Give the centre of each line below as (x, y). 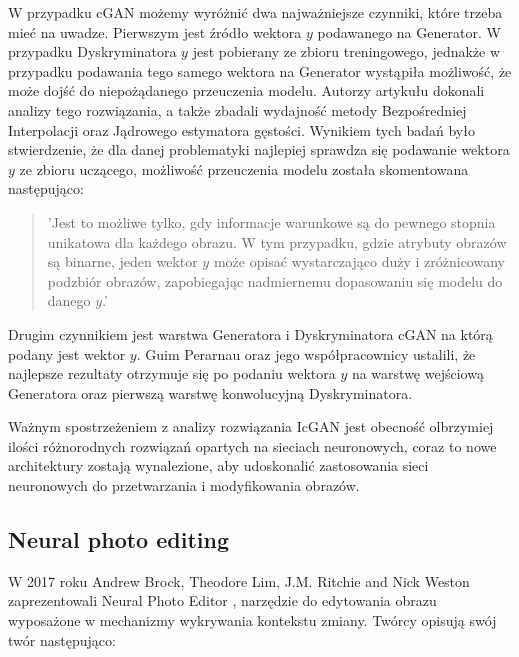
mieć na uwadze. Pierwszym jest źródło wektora (155, 31)
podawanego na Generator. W (409, 31)
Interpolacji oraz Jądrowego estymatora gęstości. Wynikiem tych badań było (241, 129)
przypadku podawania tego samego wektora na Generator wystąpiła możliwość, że (260, 70)
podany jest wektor (67, 353)
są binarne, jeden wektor (122, 261)
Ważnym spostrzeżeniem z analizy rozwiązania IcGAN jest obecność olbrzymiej (251, 426)
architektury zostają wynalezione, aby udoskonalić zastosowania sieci (218, 465)
